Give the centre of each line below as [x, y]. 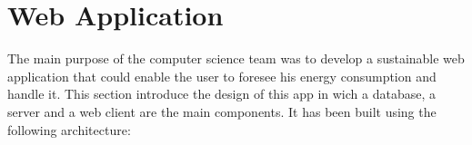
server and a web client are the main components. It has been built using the [222, 111]
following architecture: [69, 129]
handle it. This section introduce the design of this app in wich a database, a [221, 94]
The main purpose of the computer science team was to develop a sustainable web [236, 58]
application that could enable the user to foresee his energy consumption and [222, 76]
